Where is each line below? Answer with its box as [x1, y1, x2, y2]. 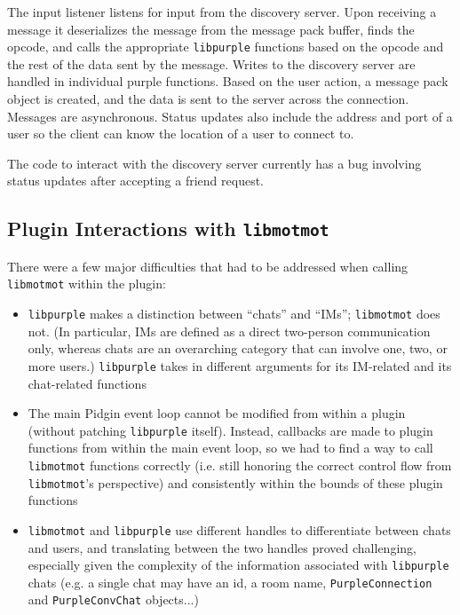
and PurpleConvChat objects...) [28, 590, 199, 609]
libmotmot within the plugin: [7, 274, 166, 293]
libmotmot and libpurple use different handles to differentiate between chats [28, 520, 451, 539]
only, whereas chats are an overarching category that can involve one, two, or [28, 339, 448, 358]
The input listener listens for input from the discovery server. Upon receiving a [7, 3, 437, 20]
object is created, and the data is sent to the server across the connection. [7, 90, 409, 108]
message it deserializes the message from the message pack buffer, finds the [7, 20, 415, 38]
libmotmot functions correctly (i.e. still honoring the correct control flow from [28, 455, 452, 474]
